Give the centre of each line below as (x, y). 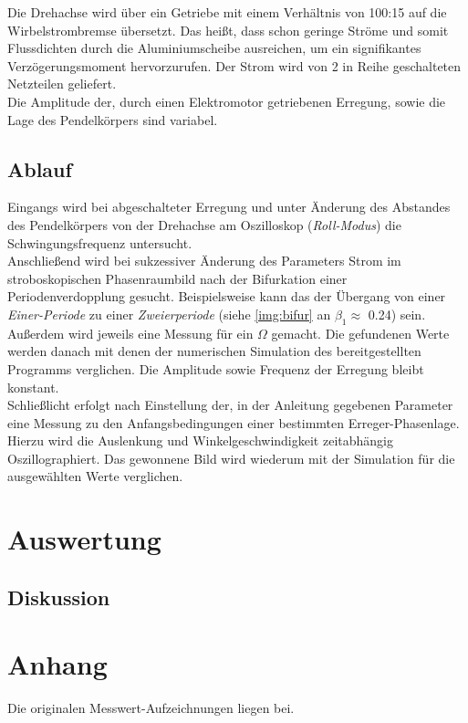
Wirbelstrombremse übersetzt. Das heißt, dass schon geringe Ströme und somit (228, 30)
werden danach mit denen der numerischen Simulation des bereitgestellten (214, 351)
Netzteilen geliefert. (62, 84)
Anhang (57, 664)
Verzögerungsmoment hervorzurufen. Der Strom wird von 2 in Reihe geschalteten (234, 65)
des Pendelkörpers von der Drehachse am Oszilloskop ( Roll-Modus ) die (204, 224)
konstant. (33, 387)
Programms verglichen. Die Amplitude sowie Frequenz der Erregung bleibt (216, 368)
